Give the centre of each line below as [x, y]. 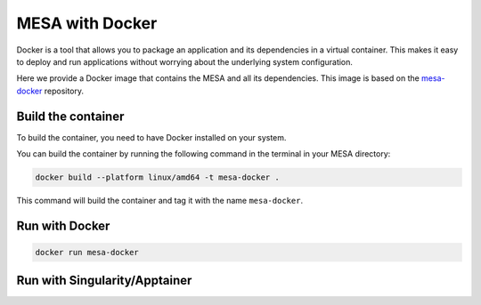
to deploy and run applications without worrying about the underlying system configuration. [185, 61]
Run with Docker [63, 225]
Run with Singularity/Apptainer [104, 281]
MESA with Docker [87, 23]
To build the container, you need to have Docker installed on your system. [151, 137]
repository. [64, 91]
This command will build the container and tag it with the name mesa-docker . [159, 200]
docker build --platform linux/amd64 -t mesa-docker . [157, 177]
